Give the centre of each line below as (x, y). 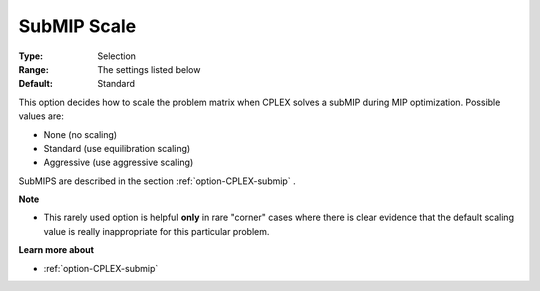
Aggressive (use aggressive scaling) (118, 162)
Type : (31, 56)
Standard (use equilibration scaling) (117, 148)
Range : (33, 69)
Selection (117, 56)
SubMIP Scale (77, 26)
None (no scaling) (80, 134)
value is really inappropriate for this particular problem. (156, 231)
